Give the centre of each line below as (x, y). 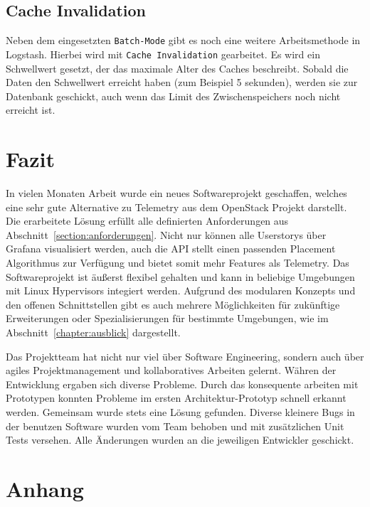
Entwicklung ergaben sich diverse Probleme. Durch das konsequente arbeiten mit (182, 384)
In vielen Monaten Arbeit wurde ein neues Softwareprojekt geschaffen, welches (176, 193)
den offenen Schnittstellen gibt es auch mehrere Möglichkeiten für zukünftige (173, 304)
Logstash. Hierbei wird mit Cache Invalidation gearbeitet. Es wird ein (163, 54)
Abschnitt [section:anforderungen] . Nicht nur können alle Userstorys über (166, 234)
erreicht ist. (31, 110)
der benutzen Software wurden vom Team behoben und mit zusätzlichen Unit (175, 426)
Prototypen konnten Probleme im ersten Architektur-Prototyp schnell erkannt (176, 398)
